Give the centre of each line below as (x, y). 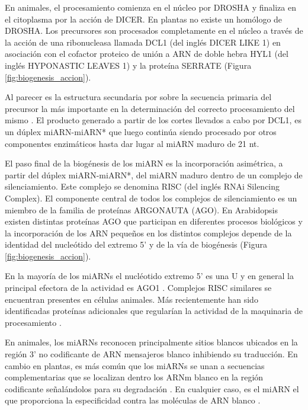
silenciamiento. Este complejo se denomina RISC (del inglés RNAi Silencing (142, 186)
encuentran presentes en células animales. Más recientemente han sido (131, 299)
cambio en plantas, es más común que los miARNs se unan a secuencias (135, 365)
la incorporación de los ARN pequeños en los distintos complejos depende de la (148, 233)
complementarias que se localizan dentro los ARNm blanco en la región (134, 377)
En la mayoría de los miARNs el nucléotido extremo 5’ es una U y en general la (149, 276)
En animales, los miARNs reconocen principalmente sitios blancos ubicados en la (151, 342)
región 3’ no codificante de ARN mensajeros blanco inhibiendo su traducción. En (151, 354)
